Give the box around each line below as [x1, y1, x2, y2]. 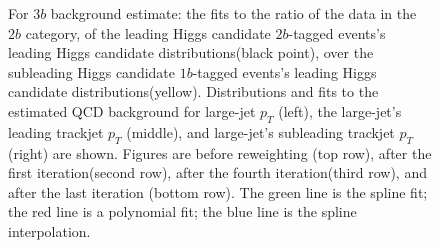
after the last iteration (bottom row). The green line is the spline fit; [8, 181, 428, 202]
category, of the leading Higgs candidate [25, 22, 271, 43]
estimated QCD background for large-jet [8, 100, 256, 121]
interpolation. [8, 220, 91, 241]
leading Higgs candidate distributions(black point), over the [8, 42, 374, 63]
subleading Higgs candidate [8, 61, 176, 82]
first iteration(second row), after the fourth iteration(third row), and [8, 162, 427, 183]
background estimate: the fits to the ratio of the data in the [50, 3, 417, 23]
